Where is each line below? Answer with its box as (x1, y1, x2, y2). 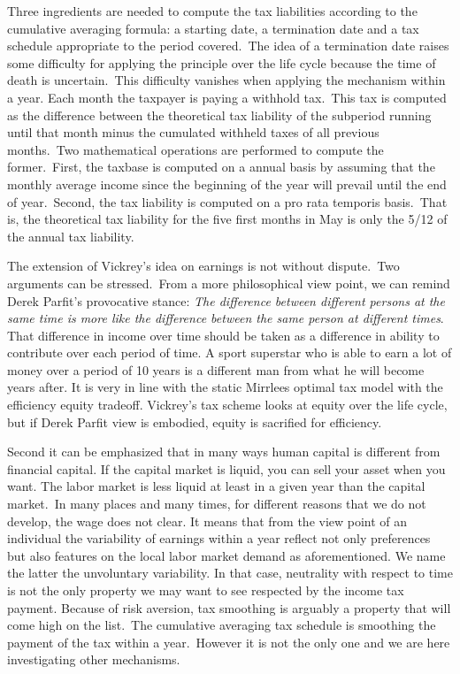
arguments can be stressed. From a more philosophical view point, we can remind (7, 273, 450, 292)
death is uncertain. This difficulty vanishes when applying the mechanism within (7, 71, 446, 89)
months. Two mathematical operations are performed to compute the (7, 140, 384, 158)
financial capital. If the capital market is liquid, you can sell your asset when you (7, 459, 446, 478)
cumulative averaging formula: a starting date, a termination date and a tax (7, 19, 419, 37)
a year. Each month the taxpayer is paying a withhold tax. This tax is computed (7, 88, 447, 106)
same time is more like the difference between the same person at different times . (7, 309, 444, 327)
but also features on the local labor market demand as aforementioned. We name (7, 546, 446, 564)
